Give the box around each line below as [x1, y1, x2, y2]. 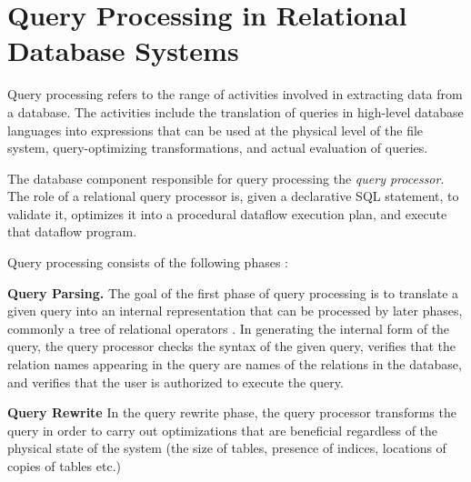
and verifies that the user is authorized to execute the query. [7, 372, 344, 391]
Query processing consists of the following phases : [7, 253, 289, 272]
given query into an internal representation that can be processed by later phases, [7, 301, 463, 320]
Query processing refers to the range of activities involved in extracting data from [7, 85, 463, 104]
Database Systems [7, 32, 239, 69]
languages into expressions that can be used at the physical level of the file [7, 120, 424, 139]
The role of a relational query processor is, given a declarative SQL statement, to [7, 186, 459, 206]
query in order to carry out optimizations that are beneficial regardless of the [7, 420, 438, 439]
